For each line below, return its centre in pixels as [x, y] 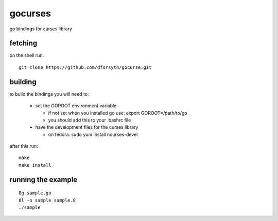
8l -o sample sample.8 [47, 200]
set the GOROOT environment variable [76, 106]
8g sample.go [35, 193]
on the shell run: [27, 55]
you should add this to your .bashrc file [90, 120]
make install [35, 165]
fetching [23, 43]
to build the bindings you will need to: [49, 94]
